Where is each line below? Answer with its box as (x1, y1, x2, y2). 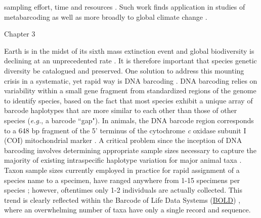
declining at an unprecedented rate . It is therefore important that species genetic (4, 55, 257, 66)
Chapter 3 (4, 28, 35, 39)
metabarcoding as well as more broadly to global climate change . (4, 11, 207, 22)
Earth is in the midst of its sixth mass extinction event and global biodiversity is (4, 45, 254, 56)
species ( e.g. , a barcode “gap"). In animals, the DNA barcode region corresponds (4, 115, 254, 125)
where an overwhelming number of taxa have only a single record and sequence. (4, 204, 251, 215)
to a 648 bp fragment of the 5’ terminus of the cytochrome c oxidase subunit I (4, 125, 246, 135)
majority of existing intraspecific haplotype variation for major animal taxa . (4, 155, 242, 165)
